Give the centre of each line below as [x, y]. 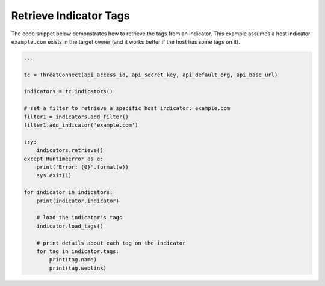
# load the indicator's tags [79, 218]
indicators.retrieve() [70, 151]
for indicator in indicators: [68, 193]
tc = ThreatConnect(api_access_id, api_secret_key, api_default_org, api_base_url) [151, 75]
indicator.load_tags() [70, 226]
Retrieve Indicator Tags [70, 16]
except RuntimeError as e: [63, 159]
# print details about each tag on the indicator [111, 243]
